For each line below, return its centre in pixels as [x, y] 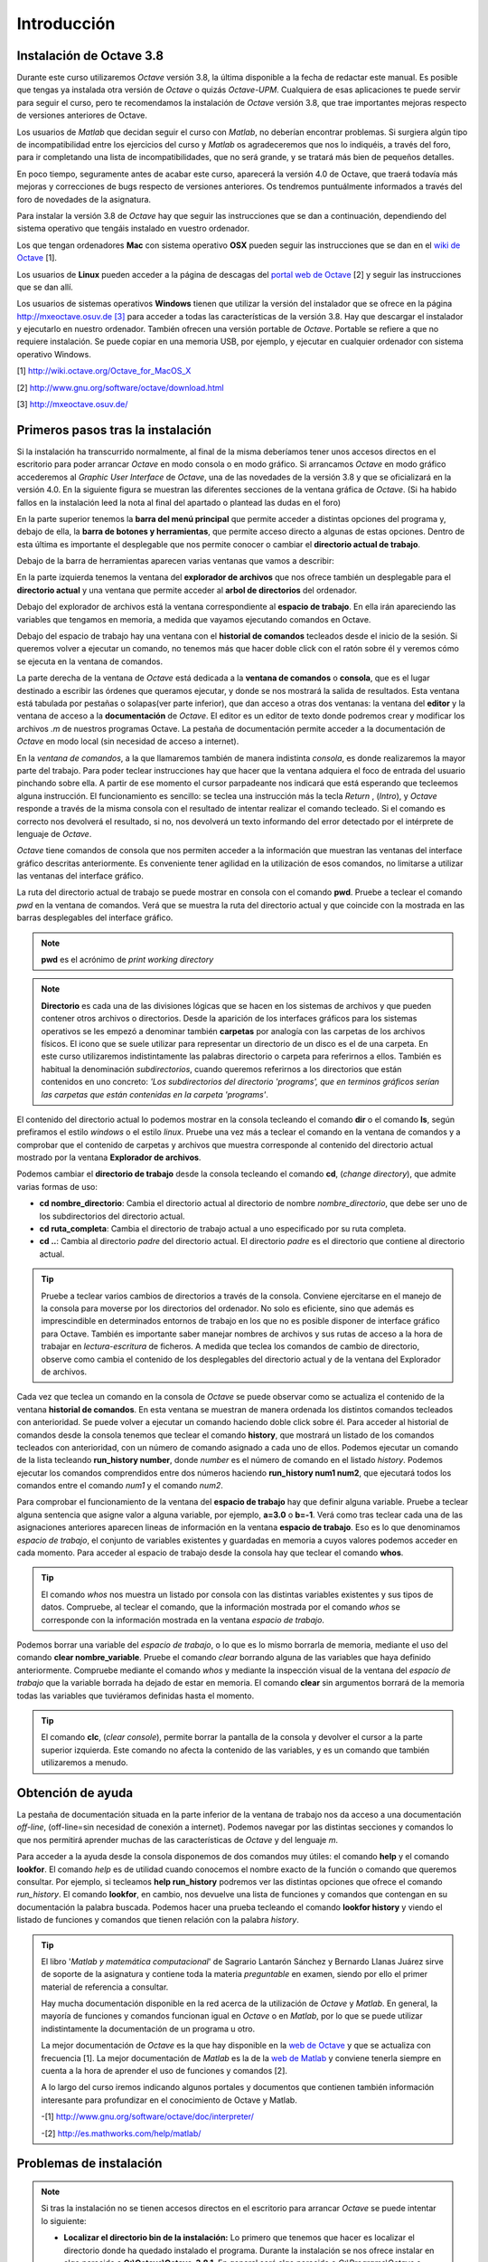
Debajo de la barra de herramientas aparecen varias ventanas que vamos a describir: [175, 561]
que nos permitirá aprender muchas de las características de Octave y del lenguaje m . [178, 1839]
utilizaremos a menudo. [84, 1763]
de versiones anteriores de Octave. [82, 115]
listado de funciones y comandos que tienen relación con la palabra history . [158, 1920]
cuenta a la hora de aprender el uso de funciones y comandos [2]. [164, 2071]
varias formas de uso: [57, 1186]
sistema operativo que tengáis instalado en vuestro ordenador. [133, 228]
